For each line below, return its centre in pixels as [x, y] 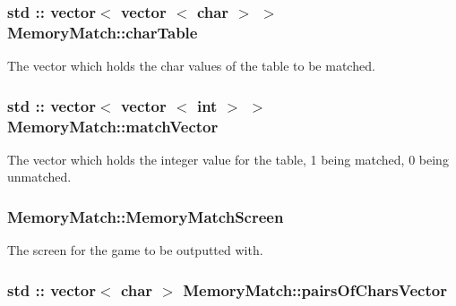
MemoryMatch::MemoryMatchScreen [146, 216]
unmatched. [39, 177]
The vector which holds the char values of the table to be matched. [191, 66]
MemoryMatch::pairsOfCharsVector [315, 289]
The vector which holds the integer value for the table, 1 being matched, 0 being [228, 159]
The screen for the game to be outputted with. [135, 250]
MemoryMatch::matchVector [113, 126]
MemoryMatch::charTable [103, 32]
